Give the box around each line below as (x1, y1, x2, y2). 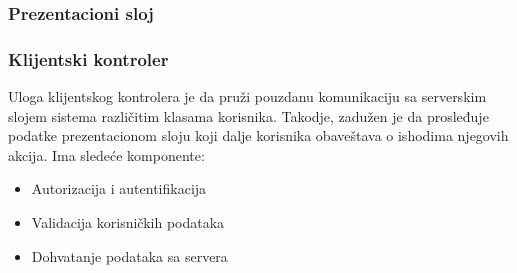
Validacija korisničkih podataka (31, 212, 225, 233)
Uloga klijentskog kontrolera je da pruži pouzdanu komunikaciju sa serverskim (8, 86, 487, 107)
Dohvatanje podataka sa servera (31, 245, 228, 266)
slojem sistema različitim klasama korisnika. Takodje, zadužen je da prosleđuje (8, 105, 489, 126)
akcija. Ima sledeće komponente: (8, 144, 205, 165)
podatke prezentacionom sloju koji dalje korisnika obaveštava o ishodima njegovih (8, 125, 509, 146)
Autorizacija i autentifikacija (31, 178, 207, 199)
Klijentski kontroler (8, 46, 169, 71)
